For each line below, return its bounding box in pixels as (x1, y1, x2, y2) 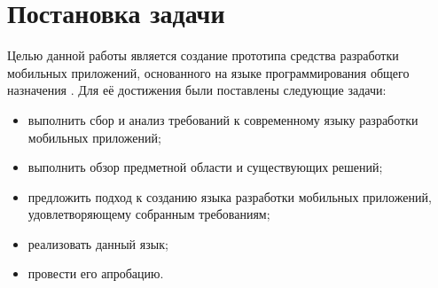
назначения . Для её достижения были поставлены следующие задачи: (7, 81, 387, 99)
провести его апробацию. (27, 264, 164, 283)
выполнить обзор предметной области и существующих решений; (27, 158, 383, 176)
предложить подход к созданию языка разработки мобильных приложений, (27, 187, 432, 206)
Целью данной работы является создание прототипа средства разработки (7, 46, 399, 65)
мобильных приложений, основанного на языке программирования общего (7, 63, 410, 82)
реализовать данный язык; (27, 234, 168, 253)
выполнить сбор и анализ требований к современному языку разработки (27, 110, 418, 128)
